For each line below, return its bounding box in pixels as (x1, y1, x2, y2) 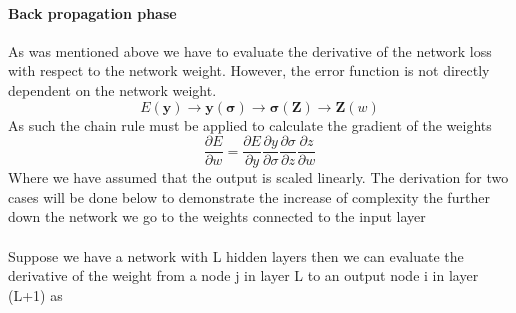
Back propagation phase (8, 2, 177, 23)
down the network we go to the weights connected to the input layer (8, 206, 426, 227)
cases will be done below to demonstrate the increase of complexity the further (8, 186, 490, 207)
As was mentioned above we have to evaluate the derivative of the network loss (8, 40, 492, 61)
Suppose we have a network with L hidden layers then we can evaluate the (8, 245, 464, 266)
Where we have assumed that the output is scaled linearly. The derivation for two (8, 167, 509, 188)
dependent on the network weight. (8, 79, 217, 100)
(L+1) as (8, 284, 63, 305)
